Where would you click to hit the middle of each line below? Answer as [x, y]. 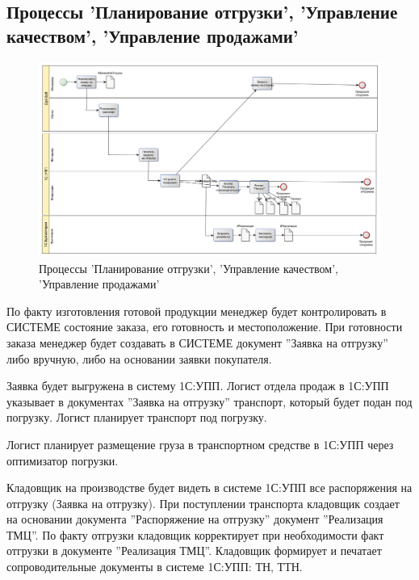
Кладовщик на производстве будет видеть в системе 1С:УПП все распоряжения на [209, 488]
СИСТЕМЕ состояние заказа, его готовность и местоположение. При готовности [205, 327]
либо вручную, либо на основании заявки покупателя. [139, 358]
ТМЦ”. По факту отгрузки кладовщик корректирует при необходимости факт [195, 534]
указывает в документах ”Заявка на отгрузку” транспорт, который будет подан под [209, 401]
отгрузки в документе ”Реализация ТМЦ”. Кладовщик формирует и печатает [194, 551]
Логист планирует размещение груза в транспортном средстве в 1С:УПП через [200, 444]
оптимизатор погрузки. [63, 460]
